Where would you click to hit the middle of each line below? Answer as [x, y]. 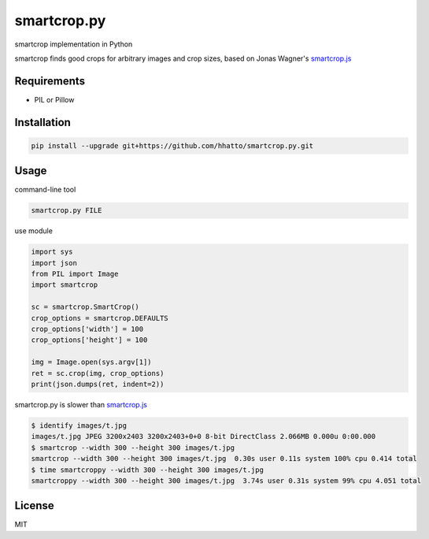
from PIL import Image [75, 274]
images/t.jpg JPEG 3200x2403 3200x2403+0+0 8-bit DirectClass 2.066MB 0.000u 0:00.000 [203, 437]
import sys [52, 252]
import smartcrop [65, 285]
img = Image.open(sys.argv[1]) [92, 362]
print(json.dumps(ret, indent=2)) [98, 384]
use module [33, 231]
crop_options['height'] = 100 [89, 340]
